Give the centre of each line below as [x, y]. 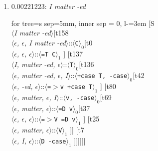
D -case [54, 141]
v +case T [76, 87]
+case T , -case [102, 76]
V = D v [65, 120]
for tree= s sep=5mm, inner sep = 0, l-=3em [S [83, 23]
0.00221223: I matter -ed [48, 6]
